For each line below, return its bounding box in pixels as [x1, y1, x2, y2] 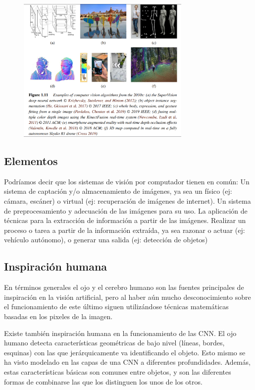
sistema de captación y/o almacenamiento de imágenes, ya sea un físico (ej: [4, 186, 232, 196]
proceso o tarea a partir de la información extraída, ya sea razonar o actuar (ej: [4, 224, 245, 235]
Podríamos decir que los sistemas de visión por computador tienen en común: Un [4, 176, 250, 186]
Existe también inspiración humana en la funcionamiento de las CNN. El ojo [4, 328, 237, 338]
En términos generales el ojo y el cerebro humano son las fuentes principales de [4, 282, 244, 292]
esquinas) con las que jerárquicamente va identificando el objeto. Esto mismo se [4, 347, 246, 357]
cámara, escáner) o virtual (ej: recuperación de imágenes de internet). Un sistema [4, 195, 251, 206]
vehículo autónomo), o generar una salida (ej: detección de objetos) [4, 234, 208, 245]
